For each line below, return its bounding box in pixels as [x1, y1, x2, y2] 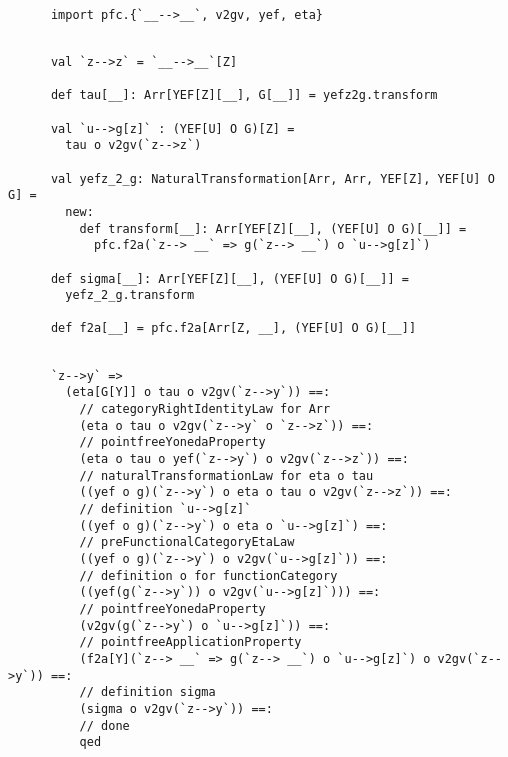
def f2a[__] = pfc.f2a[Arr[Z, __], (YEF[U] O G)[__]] [50, 321, 417, 336]
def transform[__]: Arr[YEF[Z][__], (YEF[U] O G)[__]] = [79, 221, 467, 236]
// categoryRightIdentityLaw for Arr [79, 402, 331, 417]
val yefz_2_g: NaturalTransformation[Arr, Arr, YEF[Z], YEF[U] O [50, 171, 495, 186]
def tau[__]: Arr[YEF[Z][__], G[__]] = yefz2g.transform [50, 88, 438, 103]
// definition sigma [79, 685, 216, 700]
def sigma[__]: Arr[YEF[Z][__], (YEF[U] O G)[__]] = [50, 271, 409, 286]
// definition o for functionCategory [79, 568, 338, 583]
